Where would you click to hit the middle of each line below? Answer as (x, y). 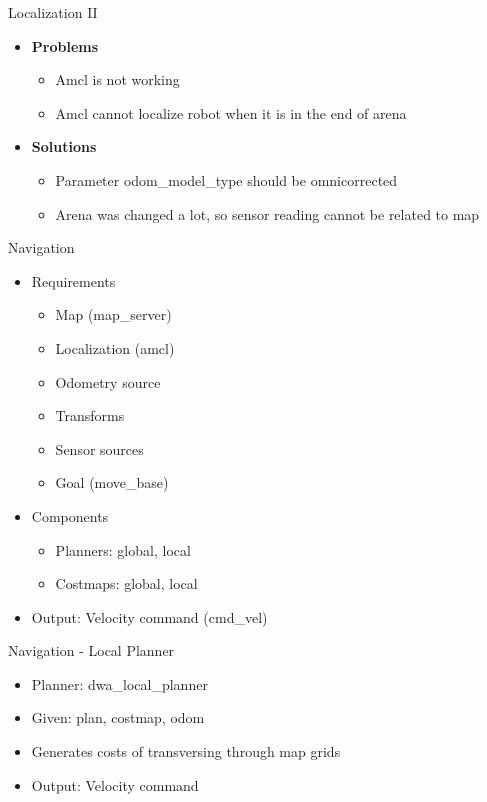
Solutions (64, 146)
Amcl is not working (117, 79)
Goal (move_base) (112, 482)
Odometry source (108, 381)
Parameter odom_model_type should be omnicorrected (226, 179)
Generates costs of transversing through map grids (186, 751)
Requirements (73, 280)
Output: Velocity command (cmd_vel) (149, 616)
